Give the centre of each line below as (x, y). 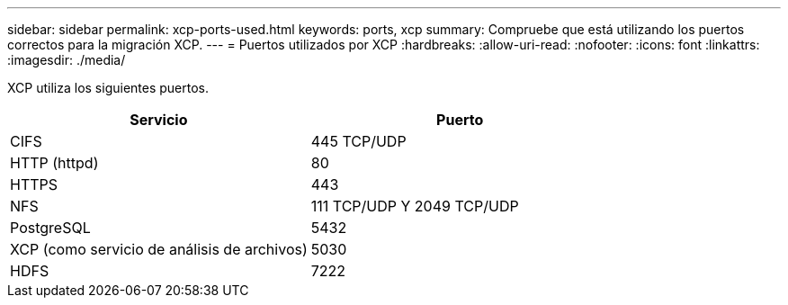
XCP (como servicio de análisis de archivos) (159, 249)
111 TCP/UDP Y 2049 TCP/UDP (415, 206)
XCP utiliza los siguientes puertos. (108, 88)
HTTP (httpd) (54, 163)
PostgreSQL (50, 228)
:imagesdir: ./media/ (67, 60)
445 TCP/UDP (358, 141)
